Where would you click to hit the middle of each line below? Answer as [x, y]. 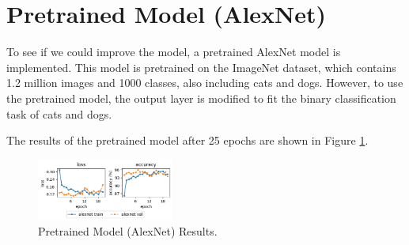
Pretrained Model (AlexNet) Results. [128, 231]
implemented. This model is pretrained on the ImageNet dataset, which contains [201, 67]
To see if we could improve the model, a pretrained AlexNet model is [174, 52]
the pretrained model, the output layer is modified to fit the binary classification [201, 98]
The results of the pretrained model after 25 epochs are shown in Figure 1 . [187, 140]
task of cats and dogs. [59, 113]
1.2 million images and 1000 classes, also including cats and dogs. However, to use [205, 83]
